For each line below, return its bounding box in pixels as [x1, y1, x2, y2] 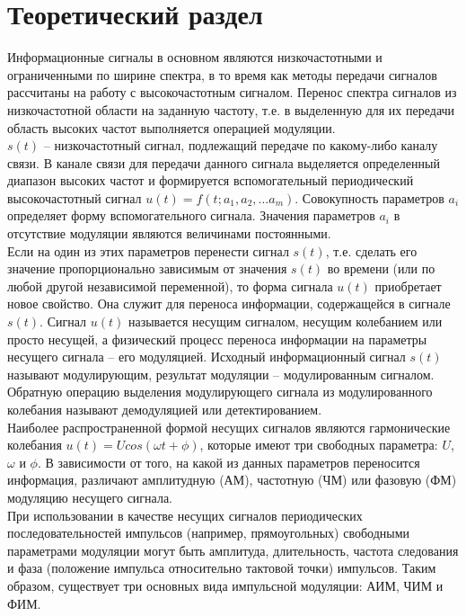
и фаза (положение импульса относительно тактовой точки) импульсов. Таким [7, 558, 436, 577]
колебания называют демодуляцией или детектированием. [7, 400, 322, 418]
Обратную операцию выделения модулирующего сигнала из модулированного [7, 382, 433, 401]
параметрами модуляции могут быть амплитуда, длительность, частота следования [7, 540, 459, 559]
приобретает [374, 276, 442, 295]
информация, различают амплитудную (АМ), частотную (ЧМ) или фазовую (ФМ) [7, 470, 457, 489]
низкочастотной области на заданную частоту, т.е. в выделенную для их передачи [7, 100, 455, 119]
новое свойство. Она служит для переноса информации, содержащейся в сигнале [7, 294, 451, 313]
